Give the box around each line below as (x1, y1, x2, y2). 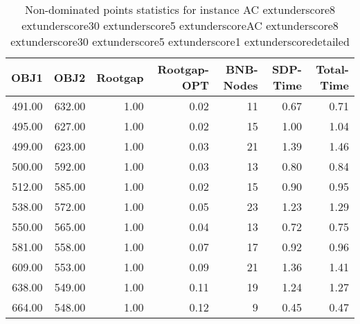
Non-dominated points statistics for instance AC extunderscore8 (24, 1, 336, 17)
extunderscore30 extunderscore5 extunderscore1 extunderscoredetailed (10, 33, 350, 49)
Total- (316, 61, 349, 77)
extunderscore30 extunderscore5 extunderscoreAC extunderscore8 (21, 17, 339, 33)
